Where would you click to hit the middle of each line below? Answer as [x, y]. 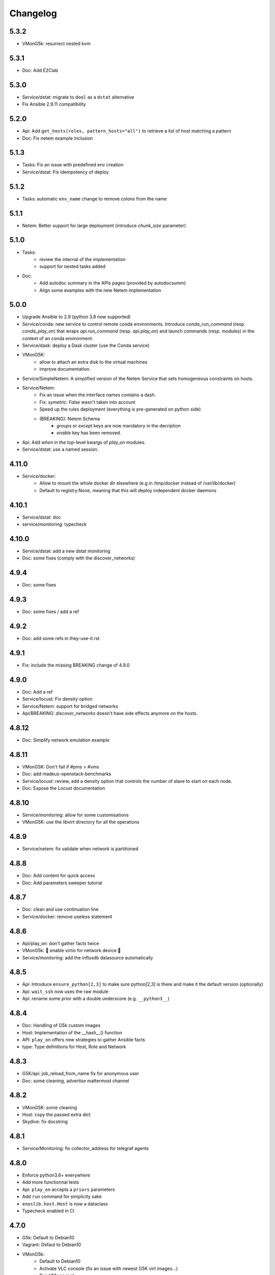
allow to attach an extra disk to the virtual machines [93, 362]
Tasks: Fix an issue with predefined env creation [73, 165]
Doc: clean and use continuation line [60, 909]
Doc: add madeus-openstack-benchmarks [67, 774]
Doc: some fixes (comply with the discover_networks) [78, 558]
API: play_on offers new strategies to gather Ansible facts [84, 1039]
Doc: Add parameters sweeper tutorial [62, 883]
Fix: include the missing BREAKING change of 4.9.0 [76, 665]
